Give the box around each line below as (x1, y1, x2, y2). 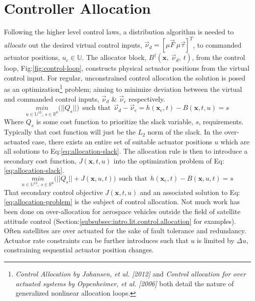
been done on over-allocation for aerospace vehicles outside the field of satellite (4, 206, 241, 216)
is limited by (197, 235, 234, 245)
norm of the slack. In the (148, 127, 222, 137)
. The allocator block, (82, 52, 147, 62)
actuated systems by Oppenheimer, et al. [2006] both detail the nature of (15, 278, 234, 288)
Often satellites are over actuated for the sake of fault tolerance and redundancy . (4, 225, 246, 236)
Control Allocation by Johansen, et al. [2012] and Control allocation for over (15, 268, 246, 278)
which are (220, 136, 250, 146)
